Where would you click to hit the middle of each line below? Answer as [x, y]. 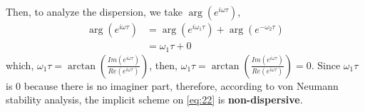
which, [20, 65]
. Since [326, 65]
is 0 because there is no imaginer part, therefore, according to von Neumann [172, 85]
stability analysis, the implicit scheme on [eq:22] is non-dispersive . [154, 100]
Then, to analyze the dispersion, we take [94, 11]
